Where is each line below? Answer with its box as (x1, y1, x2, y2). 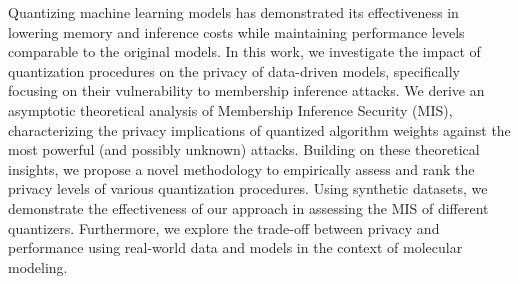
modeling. (8, 256, 68, 277)
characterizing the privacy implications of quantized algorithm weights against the (8, 119, 511, 140)
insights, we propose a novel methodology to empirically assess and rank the (8, 158, 475, 179)
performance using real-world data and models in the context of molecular (8, 237, 463, 258)
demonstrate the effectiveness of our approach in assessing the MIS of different (8, 197, 489, 218)
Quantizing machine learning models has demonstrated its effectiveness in (8, 2, 459, 22)
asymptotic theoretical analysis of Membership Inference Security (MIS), (8, 99, 453, 120)
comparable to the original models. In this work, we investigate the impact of (8, 41, 481, 62)
